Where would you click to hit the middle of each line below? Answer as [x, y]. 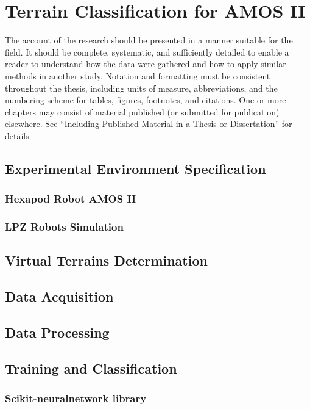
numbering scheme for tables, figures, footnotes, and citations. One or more [146, 100]
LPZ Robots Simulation [64, 227]
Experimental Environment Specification [136, 168]
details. [18, 135]
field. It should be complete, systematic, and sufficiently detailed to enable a [147, 52]
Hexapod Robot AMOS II [71, 199]
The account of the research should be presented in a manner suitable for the [149, 40]
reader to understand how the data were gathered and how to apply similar [146, 64]
